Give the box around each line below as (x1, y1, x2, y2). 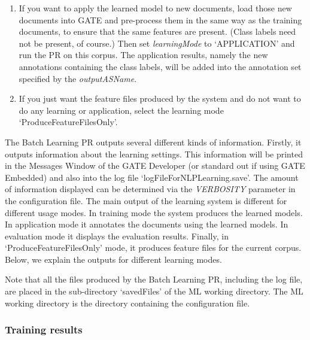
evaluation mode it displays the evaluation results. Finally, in (5, 229, 229, 242)
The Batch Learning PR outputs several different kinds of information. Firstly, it (5, 135, 302, 148)
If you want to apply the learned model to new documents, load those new (19, 2, 292, 14)
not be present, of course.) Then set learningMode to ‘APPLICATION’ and (19, 37, 295, 49)
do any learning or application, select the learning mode (19, 104, 224, 116)
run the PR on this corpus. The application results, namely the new (19, 48, 268, 61)
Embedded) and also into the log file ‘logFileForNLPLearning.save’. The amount (5, 171, 299, 183)
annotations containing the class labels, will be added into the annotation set (19, 60, 302, 72)
